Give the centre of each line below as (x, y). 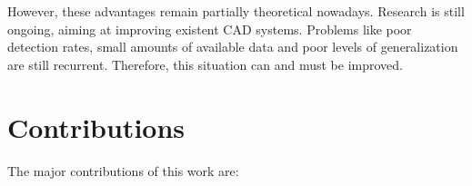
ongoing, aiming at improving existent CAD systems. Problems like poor (210, 29)
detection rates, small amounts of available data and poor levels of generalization (233, 47)
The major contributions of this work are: (123, 170)
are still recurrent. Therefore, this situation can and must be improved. (205, 64)
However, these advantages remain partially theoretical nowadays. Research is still (236, 11)
